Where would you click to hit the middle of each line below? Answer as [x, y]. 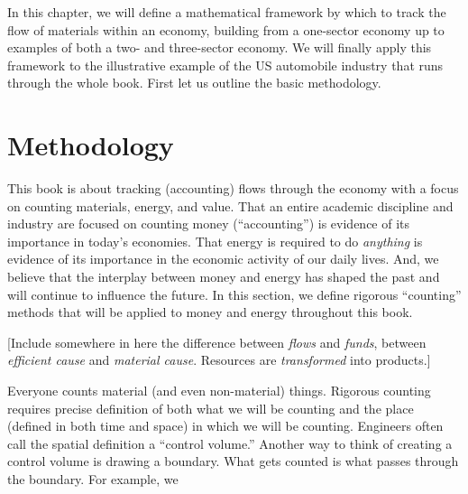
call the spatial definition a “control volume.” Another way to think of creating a [230, 443]
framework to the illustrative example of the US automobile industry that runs [225, 65]
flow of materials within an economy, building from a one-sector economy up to [226, 29]
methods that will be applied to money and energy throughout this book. [210, 312]
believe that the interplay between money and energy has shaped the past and [224, 277]
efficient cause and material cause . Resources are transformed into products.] [219, 360]
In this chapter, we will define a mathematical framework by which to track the [227, 12]
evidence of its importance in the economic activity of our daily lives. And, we [223, 259]
